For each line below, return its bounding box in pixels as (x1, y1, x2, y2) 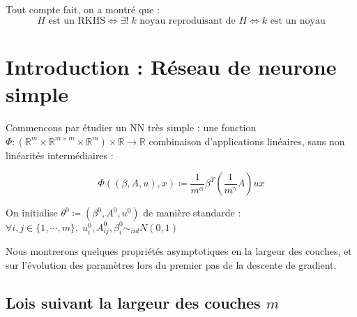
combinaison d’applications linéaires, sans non (149, 133, 345, 148)
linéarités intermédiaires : (6, 147, 114, 162)
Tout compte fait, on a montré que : (6, 2, 160, 16)
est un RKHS (48, 15, 106, 26)
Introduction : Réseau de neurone (6, 52, 337, 80)
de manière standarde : (143, 205, 241, 220)
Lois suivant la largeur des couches (6, 291, 261, 313)
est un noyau (270, 15, 326, 26)
